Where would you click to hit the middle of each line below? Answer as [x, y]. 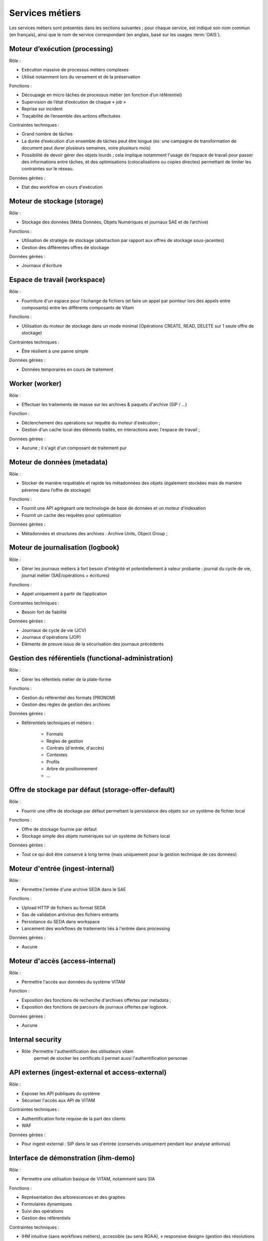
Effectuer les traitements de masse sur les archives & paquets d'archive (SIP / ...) [104, 405]
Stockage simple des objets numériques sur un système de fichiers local [96, 836]
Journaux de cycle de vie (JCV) [54, 630]
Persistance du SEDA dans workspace [61, 921]
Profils [53, 761]
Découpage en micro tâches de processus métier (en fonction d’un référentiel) [102, 95]
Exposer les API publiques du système [61, 1093]
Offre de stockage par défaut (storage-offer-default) [92, 790]
